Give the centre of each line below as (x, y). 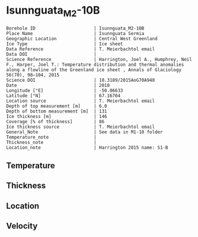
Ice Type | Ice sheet (65, 44)
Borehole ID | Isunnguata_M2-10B (75, 28)
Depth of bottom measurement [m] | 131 (57, 111)
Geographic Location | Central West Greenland (82, 39)
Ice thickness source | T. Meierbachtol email (81, 127)
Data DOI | (51, 54)
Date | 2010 (58, 85)
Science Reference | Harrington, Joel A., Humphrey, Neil (99, 59)
